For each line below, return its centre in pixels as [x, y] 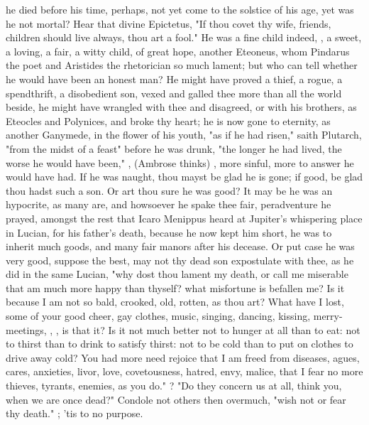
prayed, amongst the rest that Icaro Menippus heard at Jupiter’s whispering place [184, 218]
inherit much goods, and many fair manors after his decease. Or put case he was [180, 246]
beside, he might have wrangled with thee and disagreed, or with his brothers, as [181, 107]
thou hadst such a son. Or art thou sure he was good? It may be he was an [169, 190]
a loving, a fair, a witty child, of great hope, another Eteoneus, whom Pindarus [178, 51]
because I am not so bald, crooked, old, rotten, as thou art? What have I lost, [175, 302]
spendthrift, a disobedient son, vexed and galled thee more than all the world [174, 93]
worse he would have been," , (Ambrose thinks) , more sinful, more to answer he [180, 162]
